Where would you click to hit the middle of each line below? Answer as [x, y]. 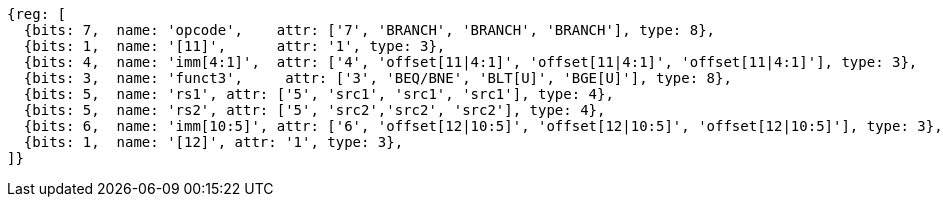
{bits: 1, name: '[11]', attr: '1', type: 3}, [234, 46]
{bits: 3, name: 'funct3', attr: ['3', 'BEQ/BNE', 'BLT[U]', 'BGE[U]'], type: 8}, [377, 78]
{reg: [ [37, 14]
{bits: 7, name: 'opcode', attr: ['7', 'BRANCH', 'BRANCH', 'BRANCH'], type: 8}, [369, 30]
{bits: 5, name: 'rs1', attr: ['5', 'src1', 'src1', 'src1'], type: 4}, [318, 94]
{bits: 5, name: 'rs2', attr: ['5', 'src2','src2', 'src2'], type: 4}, [314, 110]
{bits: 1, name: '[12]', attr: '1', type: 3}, [213, 142]
